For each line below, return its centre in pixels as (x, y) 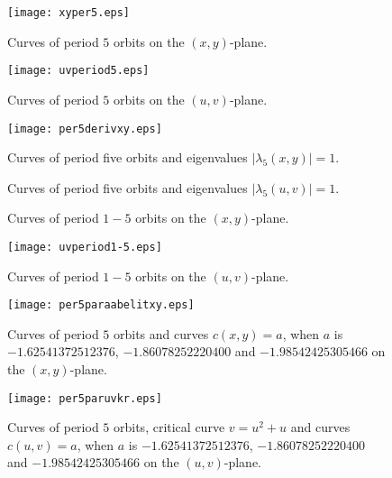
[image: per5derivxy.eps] (85, 129)
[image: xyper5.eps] (69, 13)
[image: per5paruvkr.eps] (85, 398)
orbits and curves (161, 333)
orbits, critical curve (169, 427)
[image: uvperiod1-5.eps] (85, 247)
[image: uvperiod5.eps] (78, 71)
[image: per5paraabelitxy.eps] (101, 305)
